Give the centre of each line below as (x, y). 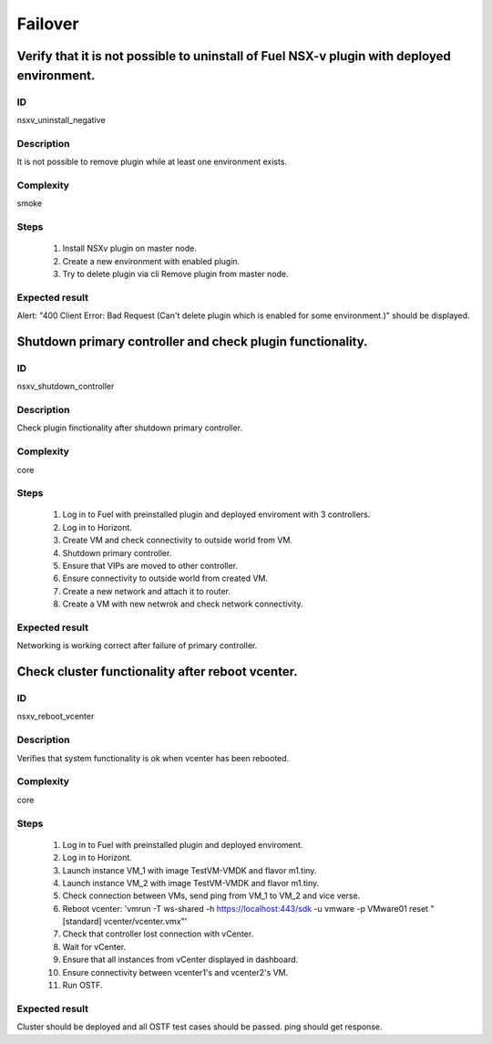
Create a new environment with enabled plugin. (151, 261)
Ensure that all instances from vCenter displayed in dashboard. (180, 960)
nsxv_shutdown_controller (66, 387)
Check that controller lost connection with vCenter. (158, 934)
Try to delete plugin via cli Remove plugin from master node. (175, 274)
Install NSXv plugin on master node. (130, 248)
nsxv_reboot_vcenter (56, 717)
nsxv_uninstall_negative (61, 119)
